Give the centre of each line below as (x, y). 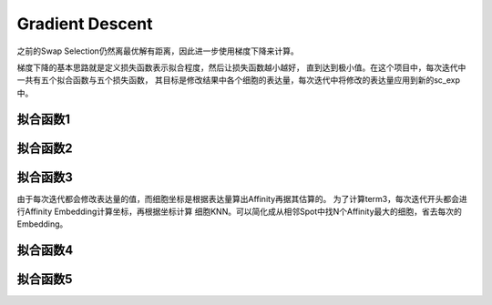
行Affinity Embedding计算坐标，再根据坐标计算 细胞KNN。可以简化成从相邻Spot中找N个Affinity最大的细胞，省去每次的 (239, 212)
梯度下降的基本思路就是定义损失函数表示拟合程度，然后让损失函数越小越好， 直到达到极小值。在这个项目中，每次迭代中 (241, 67)
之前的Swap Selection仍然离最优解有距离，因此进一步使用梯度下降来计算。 (158, 51)
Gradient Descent (85, 24)
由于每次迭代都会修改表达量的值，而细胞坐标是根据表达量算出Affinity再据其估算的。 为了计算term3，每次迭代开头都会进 (242, 198)
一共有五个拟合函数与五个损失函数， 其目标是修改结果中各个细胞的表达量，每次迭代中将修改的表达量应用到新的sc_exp (238, 80)
